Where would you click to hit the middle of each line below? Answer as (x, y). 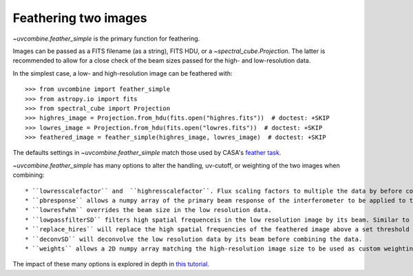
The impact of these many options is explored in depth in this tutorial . (111, 264)
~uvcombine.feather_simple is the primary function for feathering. (106, 39)
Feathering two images (80, 18)
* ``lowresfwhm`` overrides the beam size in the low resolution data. (148, 210)
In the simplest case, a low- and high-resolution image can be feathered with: (123, 73)
